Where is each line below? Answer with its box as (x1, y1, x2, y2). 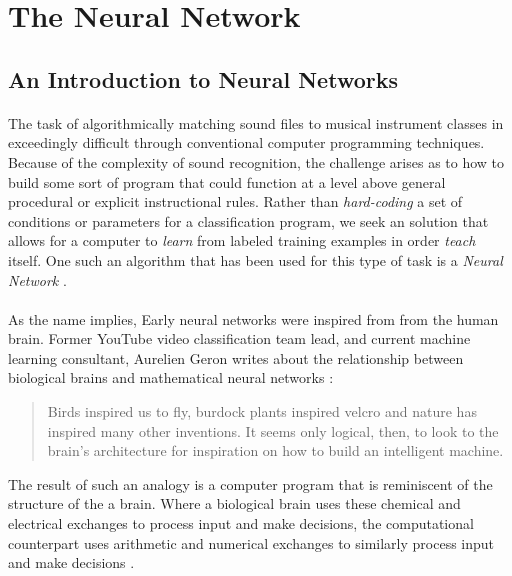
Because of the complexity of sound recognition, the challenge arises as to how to (8, 151, 505, 172)
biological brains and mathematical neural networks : (8, 367, 334, 388)
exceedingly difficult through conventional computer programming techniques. (8, 132, 485, 153)
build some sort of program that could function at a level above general (8, 171, 446, 192)
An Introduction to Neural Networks (8, 63, 398, 94)
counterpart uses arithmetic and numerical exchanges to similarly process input (8, 532, 495, 553)
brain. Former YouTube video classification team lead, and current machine (8, 328, 471, 349)
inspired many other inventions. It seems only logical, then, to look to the (47, 420, 499, 441)
